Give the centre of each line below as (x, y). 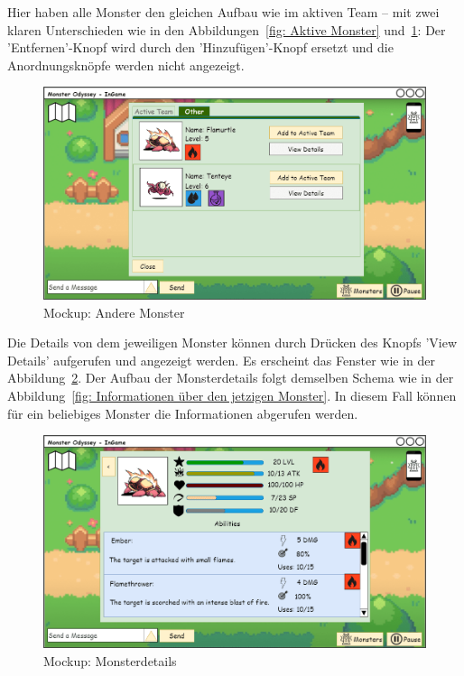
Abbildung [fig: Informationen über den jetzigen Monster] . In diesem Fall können (232, 396)
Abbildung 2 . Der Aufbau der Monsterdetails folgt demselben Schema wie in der (231, 378)
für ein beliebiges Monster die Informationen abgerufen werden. (183, 413)
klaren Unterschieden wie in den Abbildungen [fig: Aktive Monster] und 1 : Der (227, 29)
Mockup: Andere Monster (114, 312)
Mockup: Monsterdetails (110, 660)
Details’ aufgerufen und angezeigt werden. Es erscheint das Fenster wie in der (222, 360)
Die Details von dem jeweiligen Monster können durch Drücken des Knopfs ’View (232, 343)
